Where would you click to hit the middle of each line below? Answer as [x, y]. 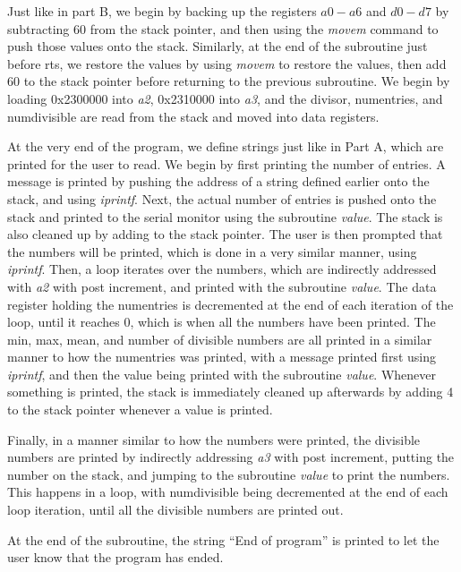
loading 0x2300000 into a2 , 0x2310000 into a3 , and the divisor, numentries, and [225, 98]
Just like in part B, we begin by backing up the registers [162, 11]
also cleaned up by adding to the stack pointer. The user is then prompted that [225, 234]
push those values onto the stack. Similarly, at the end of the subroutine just [218, 46]
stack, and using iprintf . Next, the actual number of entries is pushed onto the [222, 198]
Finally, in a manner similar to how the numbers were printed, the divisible [214, 439]
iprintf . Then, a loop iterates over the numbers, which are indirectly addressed [222, 269]
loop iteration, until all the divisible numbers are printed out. [175, 510]
